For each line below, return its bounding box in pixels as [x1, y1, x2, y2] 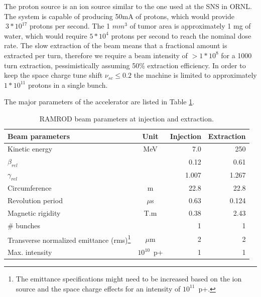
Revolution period [8, 195, 63, 206]
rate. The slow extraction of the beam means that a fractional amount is [4, 40, 227, 51]
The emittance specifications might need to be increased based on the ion [16, 273, 242, 284]
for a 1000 [221, 50, 252, 60]
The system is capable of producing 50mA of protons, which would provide [4, 11, 234, 21]
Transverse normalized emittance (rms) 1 [8, 233, 131, 245]
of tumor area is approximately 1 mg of [129, 21, 251, 31]
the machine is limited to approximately [134, 70, 257, 80]
